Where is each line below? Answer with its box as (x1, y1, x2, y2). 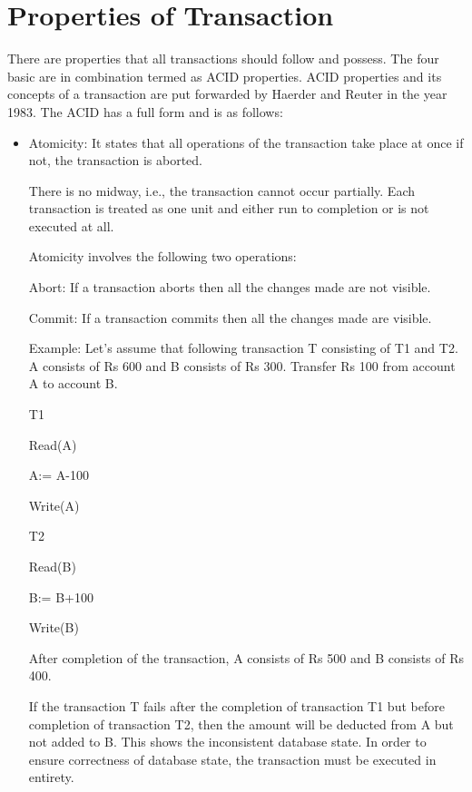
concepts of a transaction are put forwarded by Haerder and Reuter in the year (7, 84, 447, 103)
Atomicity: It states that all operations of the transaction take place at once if (28, 132, 464, 152)
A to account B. (28, 374, 118, 393)
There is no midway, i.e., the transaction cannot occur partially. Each (28, 181, 415, 200)
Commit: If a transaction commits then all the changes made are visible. (28, 308, 432, 327)
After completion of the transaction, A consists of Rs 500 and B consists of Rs (28, 648, 465, 667)
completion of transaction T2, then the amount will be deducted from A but (28, 714, 454, 733)
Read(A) (28, 435, 77, 454)
